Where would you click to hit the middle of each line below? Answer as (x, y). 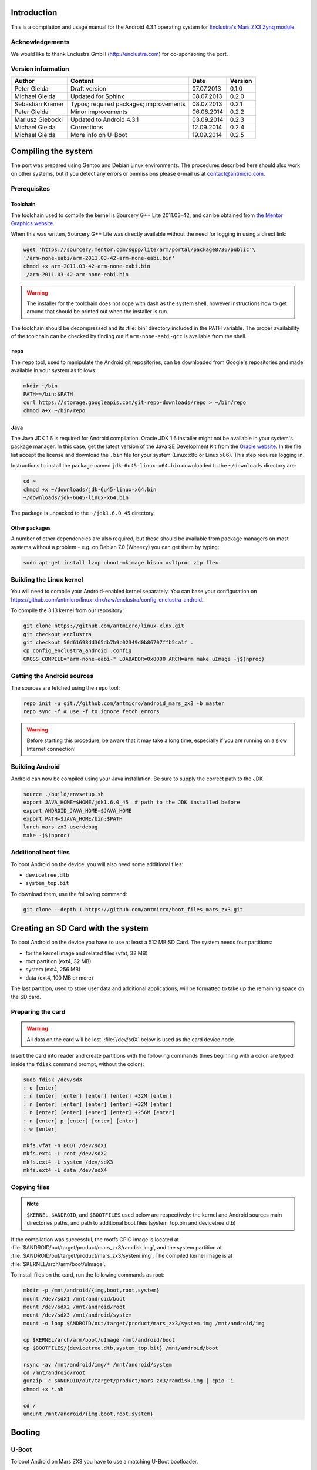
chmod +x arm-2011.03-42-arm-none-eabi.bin (87, 266)
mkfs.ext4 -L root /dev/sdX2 (65, 1154)
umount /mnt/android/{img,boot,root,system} (88, 1414)
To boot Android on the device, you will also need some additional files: (97, 864)
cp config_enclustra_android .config (77, 651)
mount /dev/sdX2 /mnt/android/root (74, 1307)
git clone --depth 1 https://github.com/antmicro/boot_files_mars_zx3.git (133, 909)
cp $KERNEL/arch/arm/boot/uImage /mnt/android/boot (99, 1340)
